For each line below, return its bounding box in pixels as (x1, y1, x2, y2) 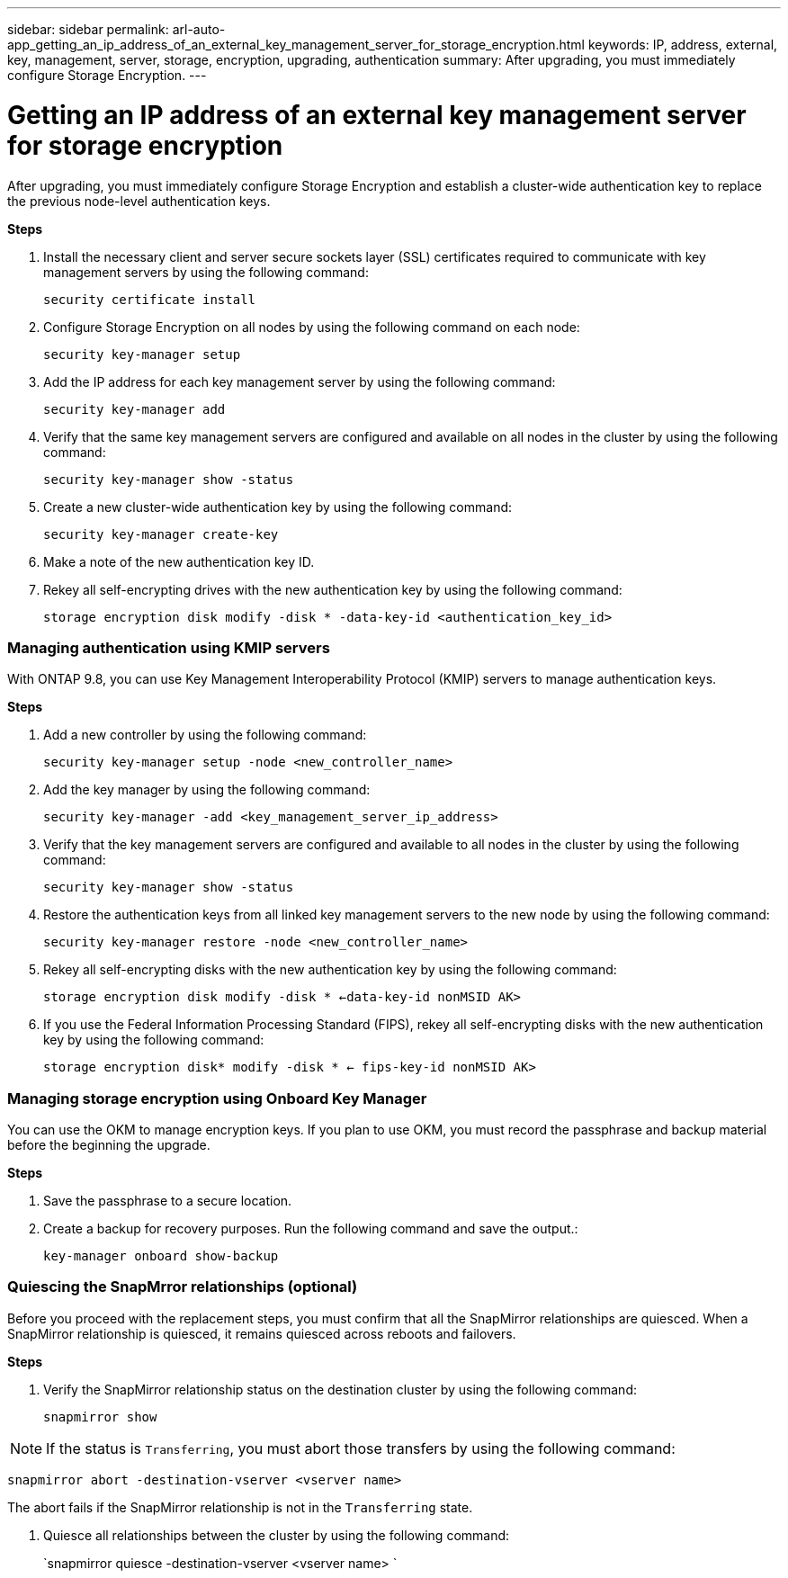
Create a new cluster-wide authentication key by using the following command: (43, 498, 513, 515)
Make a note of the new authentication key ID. (43, 553, 315, 569)
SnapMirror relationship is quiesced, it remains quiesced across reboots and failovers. (7, 1325, 516, 1341)
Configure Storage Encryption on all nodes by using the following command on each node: (43, 318, 580, 335)
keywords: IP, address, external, (587, 37, 778, 52)
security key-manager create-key (43, 526, 279, 542)
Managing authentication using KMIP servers (7, 638, 330, 657)
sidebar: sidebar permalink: (7, 22, 169, 37)
